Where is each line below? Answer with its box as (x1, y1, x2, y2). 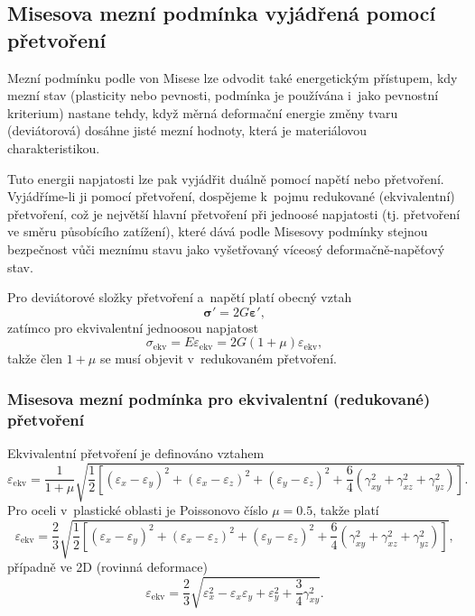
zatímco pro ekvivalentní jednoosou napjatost (7, 317, 258, 336)
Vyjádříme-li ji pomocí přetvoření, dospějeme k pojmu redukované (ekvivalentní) (7, 187, 455, 206)
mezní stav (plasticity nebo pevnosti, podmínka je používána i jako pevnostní (7, 86, 439, 105)
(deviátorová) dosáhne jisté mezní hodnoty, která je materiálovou (7, 121, 368, 140)
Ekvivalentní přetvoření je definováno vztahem (7, 444, 265, 463)
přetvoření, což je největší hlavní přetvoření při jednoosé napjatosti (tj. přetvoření (7, 204, 461, 223)
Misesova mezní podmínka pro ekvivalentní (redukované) (7, 387, 431, 409)
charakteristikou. (7, 138, 100, 157)
